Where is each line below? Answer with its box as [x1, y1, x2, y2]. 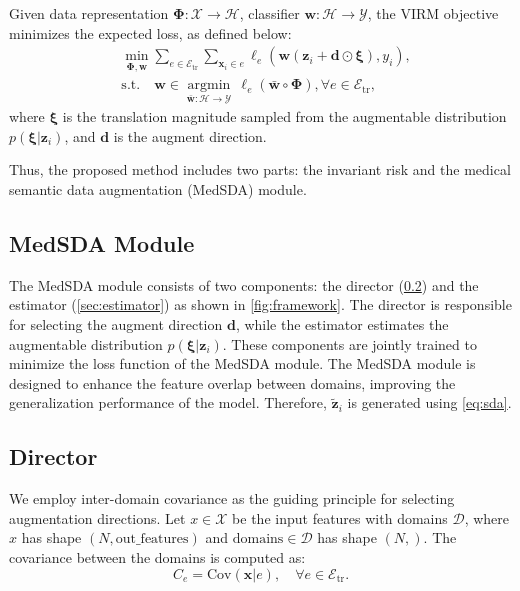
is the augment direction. [113, 125, 267, 146]
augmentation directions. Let [9, 507, 186, 528]
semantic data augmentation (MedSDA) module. [9, 179, 307, 200]
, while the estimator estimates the [235, 314, 449, 335]
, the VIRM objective [367, 3, 499, 23]
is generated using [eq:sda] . [347, 392, 512, 413]
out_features [115, 532, 189, 547]
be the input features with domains [232, 507, 448, 528]
